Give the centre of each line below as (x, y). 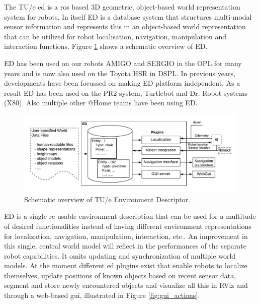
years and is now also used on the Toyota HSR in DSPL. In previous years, (120, 73)
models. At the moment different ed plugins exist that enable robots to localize (126, 265)
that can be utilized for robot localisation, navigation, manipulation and (115, 36)
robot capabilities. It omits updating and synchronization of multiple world (120, 255)
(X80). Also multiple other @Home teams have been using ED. (101, 103)
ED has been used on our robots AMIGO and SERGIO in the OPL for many (123, 63)
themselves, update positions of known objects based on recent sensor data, (120, 275)
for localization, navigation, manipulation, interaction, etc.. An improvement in (126, 236)
